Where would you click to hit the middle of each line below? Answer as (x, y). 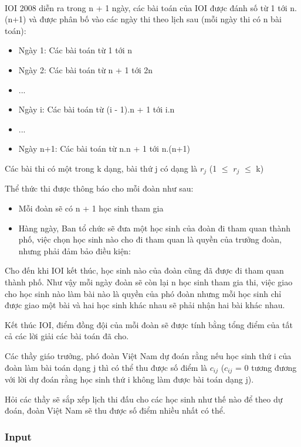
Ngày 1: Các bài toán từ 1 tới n (75, 50)
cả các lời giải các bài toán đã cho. (67, 336)
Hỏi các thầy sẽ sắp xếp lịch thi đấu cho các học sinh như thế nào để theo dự (144, 399)
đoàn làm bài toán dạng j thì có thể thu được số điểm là (106, 367)
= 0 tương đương (266, 367)
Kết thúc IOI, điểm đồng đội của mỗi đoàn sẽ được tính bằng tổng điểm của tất (149, 324)
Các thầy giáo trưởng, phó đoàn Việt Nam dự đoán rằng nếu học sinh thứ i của (148, 355)
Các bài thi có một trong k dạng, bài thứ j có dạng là (101, 168)
